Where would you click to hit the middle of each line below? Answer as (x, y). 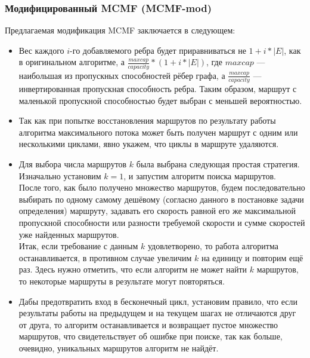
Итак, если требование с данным (78, 246)
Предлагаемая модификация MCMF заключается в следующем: (120, 30)
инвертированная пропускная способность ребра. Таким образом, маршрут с (158, 89)
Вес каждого (41, 50)
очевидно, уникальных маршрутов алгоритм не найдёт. (119, 348)
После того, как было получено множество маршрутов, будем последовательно (162, 187)
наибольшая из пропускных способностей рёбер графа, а (122, 75)
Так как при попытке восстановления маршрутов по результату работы (147, 120)
